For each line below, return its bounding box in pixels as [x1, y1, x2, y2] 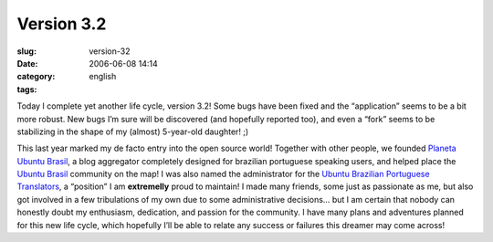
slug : [16, 46, 37, 57]
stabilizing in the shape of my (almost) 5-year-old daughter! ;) [16, 126, 249, 137]
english [89, 71, 117, 82]
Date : [16, 58, 38, 68]
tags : [16, 83, 37, 95]
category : [16, 71, 56, 82]
